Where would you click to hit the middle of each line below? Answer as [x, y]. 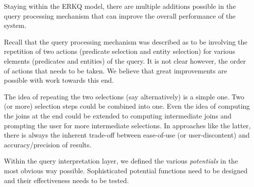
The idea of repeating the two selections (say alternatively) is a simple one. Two [124, 96]
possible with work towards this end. [59, 80]
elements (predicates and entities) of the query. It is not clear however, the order [125, 60]
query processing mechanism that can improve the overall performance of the [120, 15]
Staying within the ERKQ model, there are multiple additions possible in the [120, 6]
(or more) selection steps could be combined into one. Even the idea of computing [127, 106]
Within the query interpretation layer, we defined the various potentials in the [121, 161]
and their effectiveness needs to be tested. [66, 180]
